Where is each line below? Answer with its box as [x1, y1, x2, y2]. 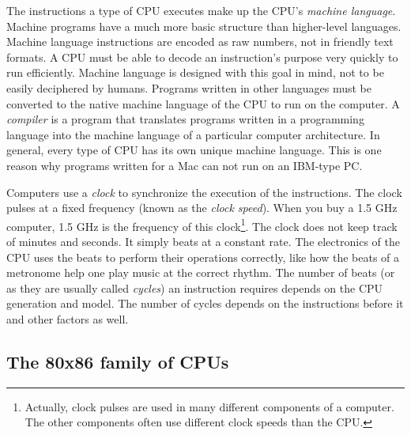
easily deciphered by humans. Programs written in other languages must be [6, 79, 371, 96]
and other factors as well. [6, 310, 129, 327]
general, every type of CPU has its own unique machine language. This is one [6, 142, 382, 158]
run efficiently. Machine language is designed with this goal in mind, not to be [6, 64, 384, 81]
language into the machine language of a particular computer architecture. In [6, 126, 380, 142]
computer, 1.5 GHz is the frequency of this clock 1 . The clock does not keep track [6, 215, 398, 234]
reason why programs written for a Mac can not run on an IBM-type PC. [6, 157, 363, 173]
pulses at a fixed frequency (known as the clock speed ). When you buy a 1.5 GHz [6, 199, 398, 216]
